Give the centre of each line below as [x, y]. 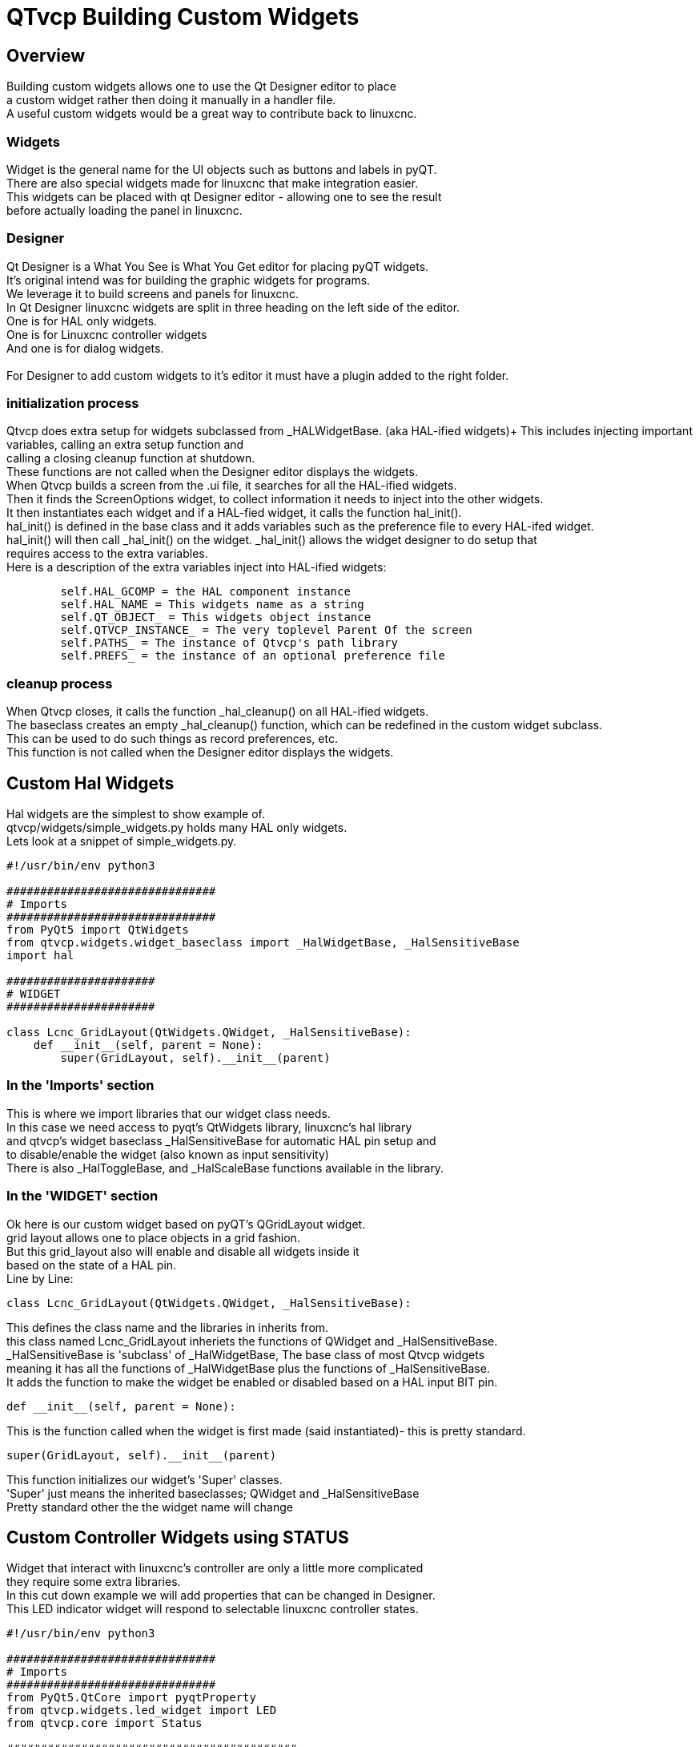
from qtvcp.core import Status [104, 1723]
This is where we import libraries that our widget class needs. [169, 1113]
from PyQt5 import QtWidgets [98, 930]
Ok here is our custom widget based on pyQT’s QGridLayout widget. [186, 1224]
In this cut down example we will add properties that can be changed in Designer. [221, 1596]
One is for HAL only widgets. [82, 321]
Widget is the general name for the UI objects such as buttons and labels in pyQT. [222, 169]
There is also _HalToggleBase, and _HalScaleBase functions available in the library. [225, 1168]
